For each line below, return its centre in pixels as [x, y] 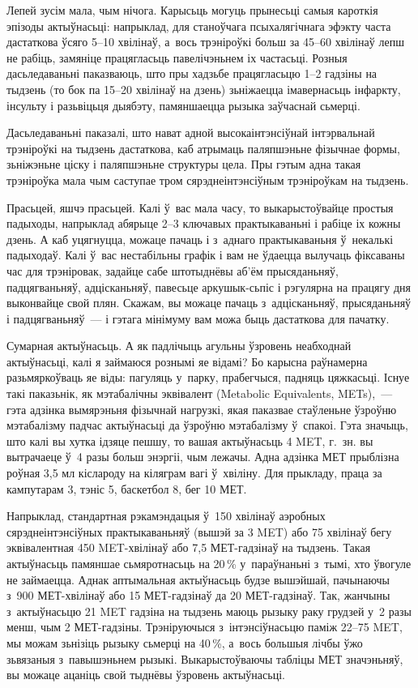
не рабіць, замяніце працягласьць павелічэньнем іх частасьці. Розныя [177, 57]
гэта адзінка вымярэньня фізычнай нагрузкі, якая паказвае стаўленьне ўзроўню [202, 409]
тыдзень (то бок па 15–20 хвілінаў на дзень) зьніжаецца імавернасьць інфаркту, [204, 89]
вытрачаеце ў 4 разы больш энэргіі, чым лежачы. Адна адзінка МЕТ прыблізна [203, 457]
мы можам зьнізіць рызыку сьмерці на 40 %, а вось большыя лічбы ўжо [185, 642]
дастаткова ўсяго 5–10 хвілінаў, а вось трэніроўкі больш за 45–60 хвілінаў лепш [205, 42]
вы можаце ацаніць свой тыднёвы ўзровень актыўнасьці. [146, 675]
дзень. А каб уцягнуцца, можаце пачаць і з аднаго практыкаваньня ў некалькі [200, 239]
